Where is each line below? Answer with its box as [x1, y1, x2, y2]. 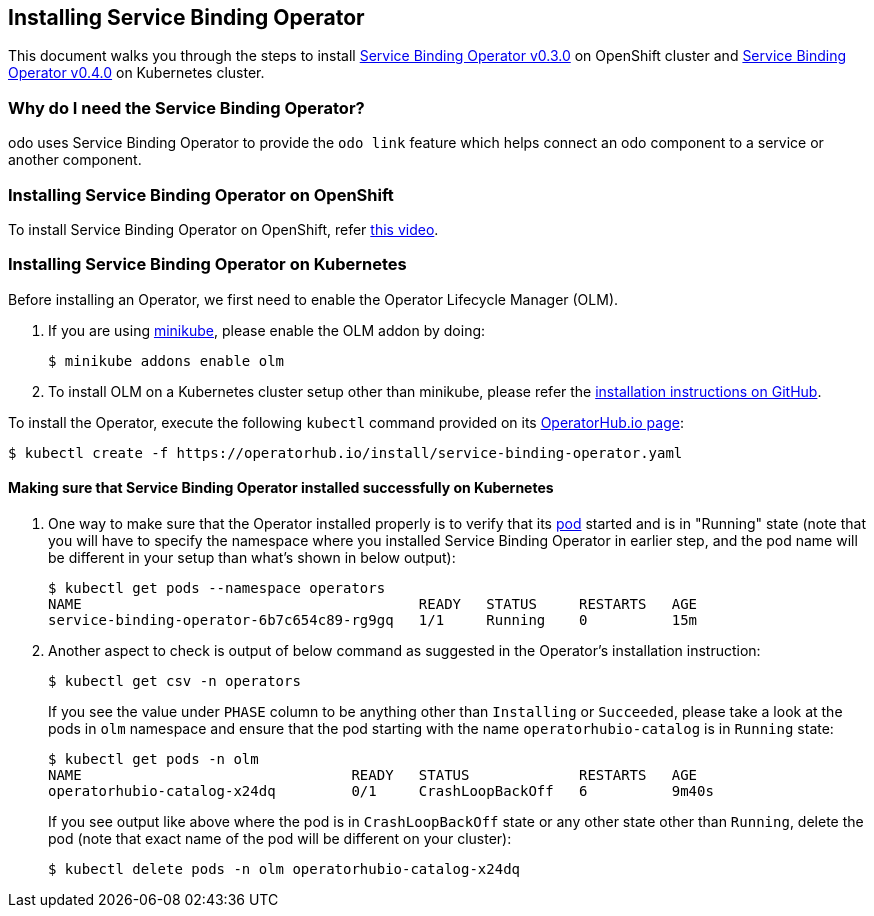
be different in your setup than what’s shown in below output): [48, 548, 456, 566]
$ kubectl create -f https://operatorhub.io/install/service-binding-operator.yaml [8, 444, 683, 461]
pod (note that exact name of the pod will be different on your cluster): [48, 829, 512, 847]
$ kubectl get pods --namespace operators [48, 579, 386, 596]
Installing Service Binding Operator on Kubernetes [8, 254, 407, 275]
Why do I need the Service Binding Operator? [8, 97, 365, 118]
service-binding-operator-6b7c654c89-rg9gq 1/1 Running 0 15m [48, 611, 698, 628]
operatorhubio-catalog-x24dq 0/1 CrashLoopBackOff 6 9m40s [48, 782, 714, 799]
